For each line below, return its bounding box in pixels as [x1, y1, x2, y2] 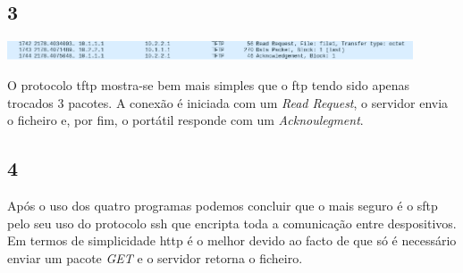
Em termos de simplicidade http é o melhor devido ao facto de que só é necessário [7, 231, 457, 250]
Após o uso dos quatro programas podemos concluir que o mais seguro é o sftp [7, 195, 438, 214]
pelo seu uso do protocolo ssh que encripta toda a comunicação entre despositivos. [7, 213, 457, 232]
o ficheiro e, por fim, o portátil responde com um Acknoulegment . [7, 111, 364, 129]
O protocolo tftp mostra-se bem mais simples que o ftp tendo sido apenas [7, 75, 410, 94]
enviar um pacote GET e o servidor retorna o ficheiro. [7, 248, 303, 267]
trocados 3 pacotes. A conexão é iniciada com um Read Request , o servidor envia [7, 93, 449, 112]
